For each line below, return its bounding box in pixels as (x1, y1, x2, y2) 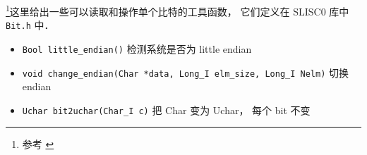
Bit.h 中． (6, 18, 54, 32)
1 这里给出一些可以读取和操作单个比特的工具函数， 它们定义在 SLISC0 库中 (6, 2, 349, 18)
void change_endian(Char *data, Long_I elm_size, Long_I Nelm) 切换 (22, 65, 349, 80)
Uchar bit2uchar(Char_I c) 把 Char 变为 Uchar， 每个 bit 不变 (22, 102, 311, 117)
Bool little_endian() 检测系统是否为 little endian (22, 41, 252, 56)
